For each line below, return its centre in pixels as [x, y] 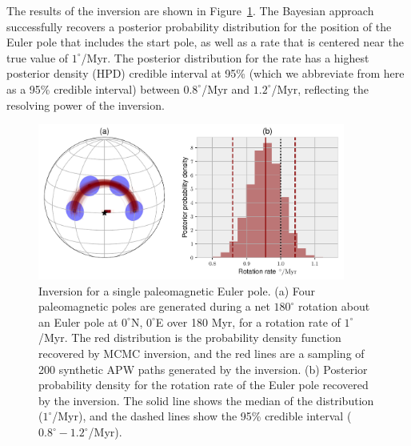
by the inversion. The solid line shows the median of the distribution [206, 400]
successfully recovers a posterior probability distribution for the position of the [199, 26]
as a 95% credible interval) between [93, 88]
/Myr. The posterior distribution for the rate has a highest [225, 57]
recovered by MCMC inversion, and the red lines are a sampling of [202, 354]
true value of [38, 57]
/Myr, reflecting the [320, 88]
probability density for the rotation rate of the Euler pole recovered [204, 385]
